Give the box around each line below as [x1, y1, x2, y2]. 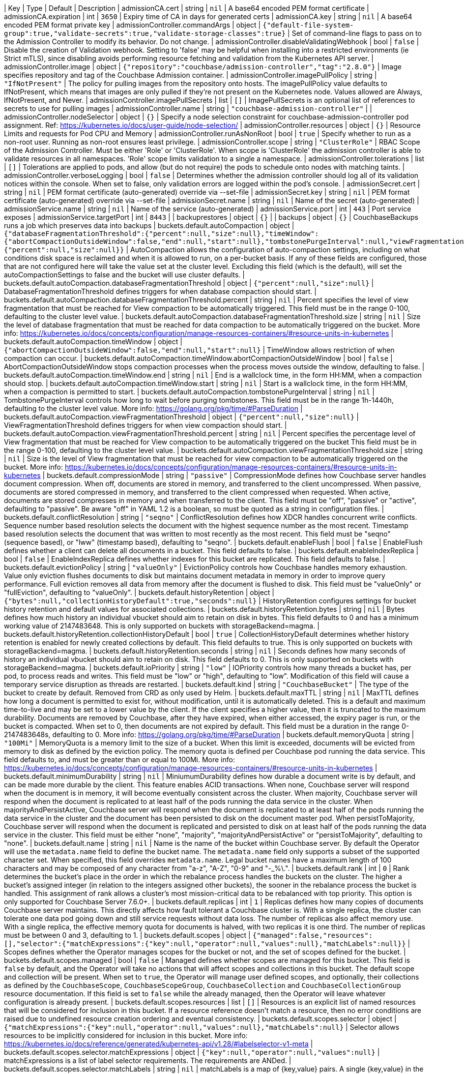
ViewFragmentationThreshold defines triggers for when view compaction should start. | [4, 421, 287, 429]
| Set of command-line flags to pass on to [288, 29, 422, 37]
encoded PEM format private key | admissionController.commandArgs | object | [4, 21, 261, 29]
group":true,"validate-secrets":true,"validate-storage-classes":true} [4, 30, 286, 37]
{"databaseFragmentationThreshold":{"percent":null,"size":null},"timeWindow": [4, 230, 319, 238]
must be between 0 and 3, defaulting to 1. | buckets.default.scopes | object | [4, 931, 251, 939]
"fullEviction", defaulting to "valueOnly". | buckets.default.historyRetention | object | [4, 588, 274, 597]
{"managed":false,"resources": [252, 931, 373, 939]
